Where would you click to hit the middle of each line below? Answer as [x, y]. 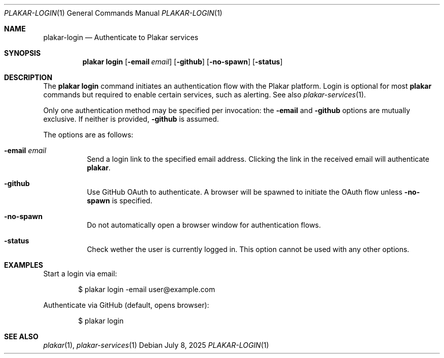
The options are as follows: [88, 135]
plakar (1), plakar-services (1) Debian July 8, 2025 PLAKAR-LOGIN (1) [156, 345]
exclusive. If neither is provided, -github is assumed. [131, 119]
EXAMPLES [24, 265]
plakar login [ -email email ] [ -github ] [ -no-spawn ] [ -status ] [182, 62]
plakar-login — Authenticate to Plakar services [121, 37]
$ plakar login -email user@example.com [147, 289]
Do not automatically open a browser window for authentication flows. [204, 225]
